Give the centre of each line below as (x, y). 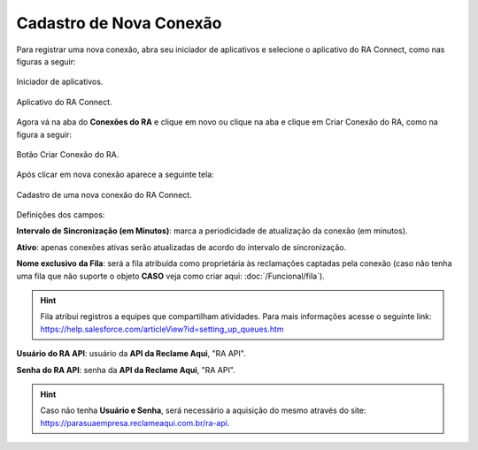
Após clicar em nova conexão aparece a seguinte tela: (115, 175)
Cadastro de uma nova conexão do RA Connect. (104, 194)
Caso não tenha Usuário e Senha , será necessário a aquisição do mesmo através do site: (203, 410)
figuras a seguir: (46, 61)
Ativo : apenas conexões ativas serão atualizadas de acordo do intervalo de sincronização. (181, 247)
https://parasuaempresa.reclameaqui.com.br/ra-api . (135, 423)
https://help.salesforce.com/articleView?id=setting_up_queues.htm (162, 329)
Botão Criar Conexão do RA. (68, 154)
